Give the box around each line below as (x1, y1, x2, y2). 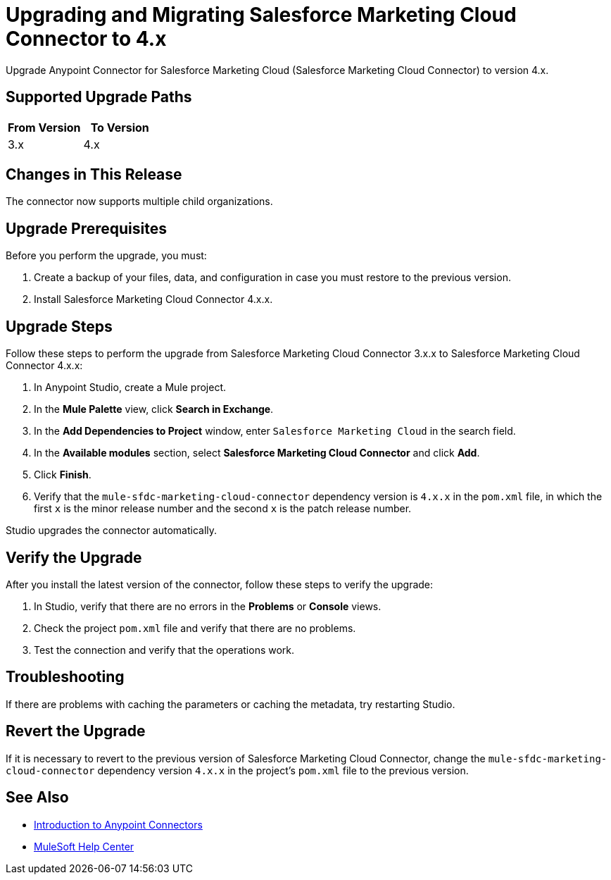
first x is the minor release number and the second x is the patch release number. (34, 502, 412, 515)
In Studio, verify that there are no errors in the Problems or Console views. (34, 600, 382, 612)
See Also (6, 788, 69, 807)
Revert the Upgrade (6, 722, 146, 740)
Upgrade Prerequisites (6, 219, 167, 237)
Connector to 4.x (6, 27, 167, 51)
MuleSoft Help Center (34, 840, 134, 853)
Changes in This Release (6, 166, 182, 184)
